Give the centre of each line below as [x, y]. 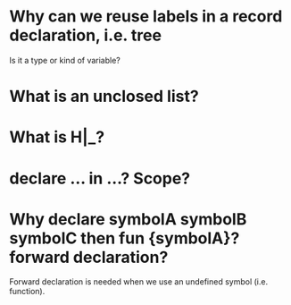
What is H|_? [57, 137]
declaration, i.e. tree [86, 35]
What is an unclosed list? [104, 97]
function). [27, 292]
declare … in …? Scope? [100, 178]
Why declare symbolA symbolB [128, 219]
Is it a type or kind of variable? [65, 60]
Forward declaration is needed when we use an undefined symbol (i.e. [139, 282]
